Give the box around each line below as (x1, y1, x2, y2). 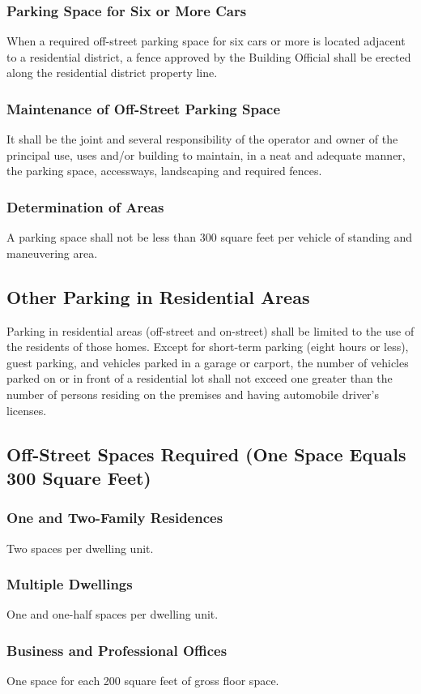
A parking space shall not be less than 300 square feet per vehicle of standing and (6, 229, 413, 246)
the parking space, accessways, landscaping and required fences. (6, 162, 322, 179)
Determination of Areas (6, 196, 164, 216)
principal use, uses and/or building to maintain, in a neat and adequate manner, (6, 146, 406, 163)
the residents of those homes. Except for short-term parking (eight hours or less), (6, 338, 409, 355)
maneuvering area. (6, 244, 98, 261)
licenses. (6, 401, 47, 418)
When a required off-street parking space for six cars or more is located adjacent (6, 32, 406, 49)
